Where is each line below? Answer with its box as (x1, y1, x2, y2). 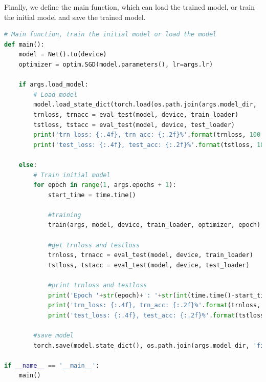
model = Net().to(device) (18, 51, 107, 58)
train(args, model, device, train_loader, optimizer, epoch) (48, 221, 261, 229)
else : (18, 161, 37, 168)
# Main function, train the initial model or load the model (4, 31, 217, 38)
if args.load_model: (18, 81, 88, 89)
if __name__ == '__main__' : (4, 362, 100, 369)
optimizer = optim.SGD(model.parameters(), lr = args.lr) (18, 60, 213, 68)
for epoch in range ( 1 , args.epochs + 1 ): (33, 181, 176, 189)
